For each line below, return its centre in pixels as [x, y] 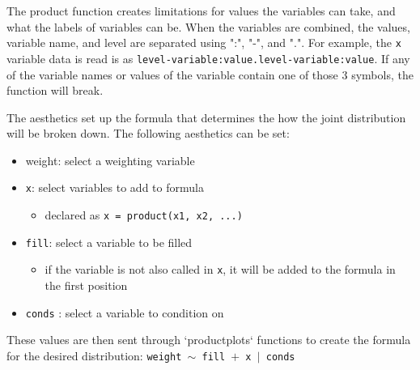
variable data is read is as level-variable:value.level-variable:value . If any [208, 58]
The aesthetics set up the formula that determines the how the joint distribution [206, 117]
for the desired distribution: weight [94, 355]
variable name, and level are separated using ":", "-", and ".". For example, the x [204, 43]
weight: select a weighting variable [110, 160]
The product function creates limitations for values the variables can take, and [201, 11]
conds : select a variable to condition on [125, 312]
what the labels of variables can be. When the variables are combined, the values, [208, 26]
